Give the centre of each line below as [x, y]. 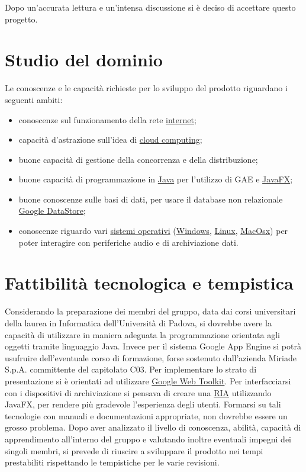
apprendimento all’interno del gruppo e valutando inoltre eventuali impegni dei [148, 439]
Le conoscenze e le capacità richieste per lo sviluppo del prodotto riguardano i [146, 88]
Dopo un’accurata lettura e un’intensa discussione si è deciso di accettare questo [150, 7]
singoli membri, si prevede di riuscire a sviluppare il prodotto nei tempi [134, 450]
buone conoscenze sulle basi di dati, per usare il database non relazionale [151, 199]
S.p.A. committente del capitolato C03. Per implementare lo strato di [131, 369]
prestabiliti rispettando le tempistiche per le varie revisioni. [112, 462]
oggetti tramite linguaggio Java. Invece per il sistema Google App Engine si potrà [153, 346]
